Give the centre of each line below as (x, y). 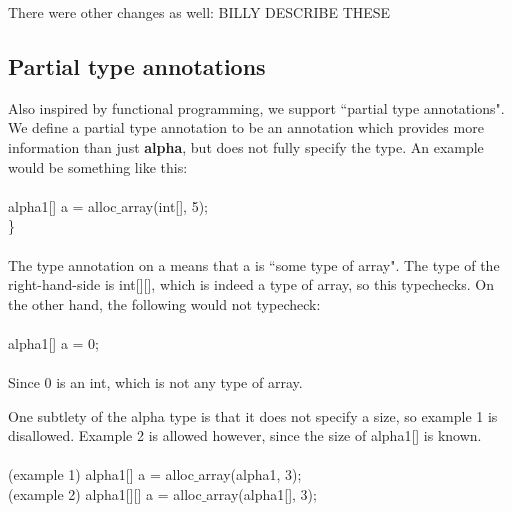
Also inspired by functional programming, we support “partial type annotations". (256, 107)
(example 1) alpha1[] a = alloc (101, 474)
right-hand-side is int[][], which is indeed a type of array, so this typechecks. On (251, 284)
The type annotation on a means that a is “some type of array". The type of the (254, 264)
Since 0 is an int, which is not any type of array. (155, 382)
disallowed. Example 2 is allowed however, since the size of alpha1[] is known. (245, 435)
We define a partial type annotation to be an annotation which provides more (246, 127)
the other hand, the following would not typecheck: (164, 303)
